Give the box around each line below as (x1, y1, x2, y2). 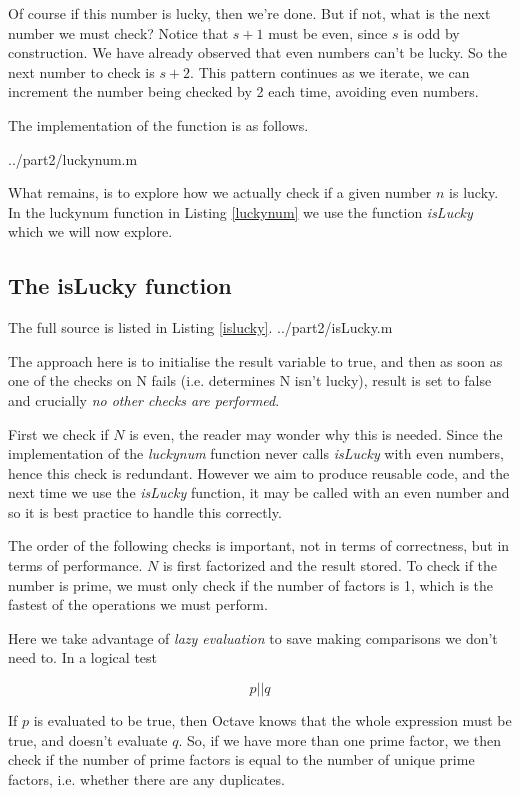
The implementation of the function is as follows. (8, 114, 309, 135)
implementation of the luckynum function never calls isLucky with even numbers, (8, 443, 504, 464)
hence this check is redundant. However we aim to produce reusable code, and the (8, 462, 510, 483)
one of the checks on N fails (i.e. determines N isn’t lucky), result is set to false (8, 370, 492, 391)
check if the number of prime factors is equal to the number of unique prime (8, 749, 475, 770)
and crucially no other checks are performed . (8, 389, 280, 410)
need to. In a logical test (8, 647, 158, 668)
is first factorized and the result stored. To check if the (162, 555, 498, 576)
